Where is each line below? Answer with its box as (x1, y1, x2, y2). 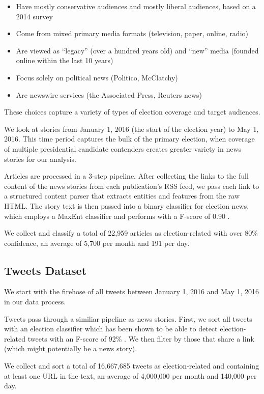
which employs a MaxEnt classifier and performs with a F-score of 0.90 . (4, 210, 230, 221)
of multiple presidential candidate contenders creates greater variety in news (4, 143, 242, 154)
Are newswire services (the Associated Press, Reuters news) (16, 89, 202, 100)
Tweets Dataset (4, 262, 87, 278)
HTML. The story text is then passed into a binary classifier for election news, (4, 200, 249, 211)
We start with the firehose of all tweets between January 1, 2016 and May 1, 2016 (4, 286, 259, 297)
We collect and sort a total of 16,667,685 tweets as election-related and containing (4, 360, 259, 371)
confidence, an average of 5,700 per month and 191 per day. (4, 237, 190, 248)
